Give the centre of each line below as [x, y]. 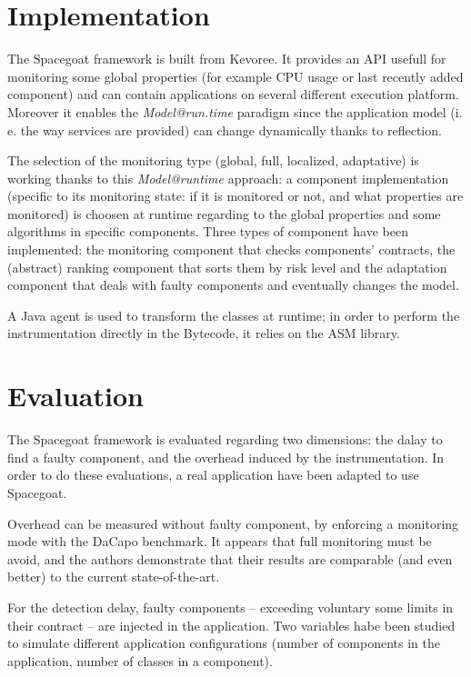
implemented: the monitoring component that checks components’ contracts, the [231, 249]
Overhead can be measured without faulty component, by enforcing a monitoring [233, 523]
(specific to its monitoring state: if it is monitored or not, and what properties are [235, 196]
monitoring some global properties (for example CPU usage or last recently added [235, 76]
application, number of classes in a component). [140, 660]
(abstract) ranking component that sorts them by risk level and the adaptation [227, 267]
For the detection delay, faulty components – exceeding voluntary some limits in [230, 607]
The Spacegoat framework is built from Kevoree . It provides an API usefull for [227, 59]
